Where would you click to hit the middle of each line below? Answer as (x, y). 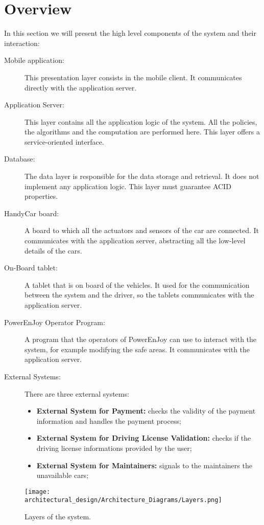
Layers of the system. (58, 517)
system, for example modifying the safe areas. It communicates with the (137, 349)
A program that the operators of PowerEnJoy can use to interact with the (141, 339)
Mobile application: (34, 60)
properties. (41, 196)
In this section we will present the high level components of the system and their (130, 33)
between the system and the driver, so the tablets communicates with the (139, 295)
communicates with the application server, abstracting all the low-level (135, 241)
